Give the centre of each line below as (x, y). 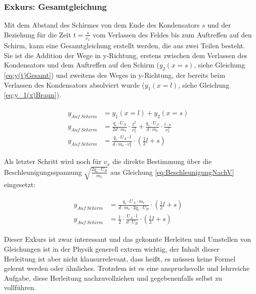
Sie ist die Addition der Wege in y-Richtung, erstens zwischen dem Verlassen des (126, 55)
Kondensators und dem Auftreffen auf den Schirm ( (82, 65)
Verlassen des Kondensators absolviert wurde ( (74, 84)
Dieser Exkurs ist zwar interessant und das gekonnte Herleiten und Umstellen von (128, 239)
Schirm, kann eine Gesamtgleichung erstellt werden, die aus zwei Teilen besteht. (125, 46)
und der (219, 25)
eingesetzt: (20, 184)
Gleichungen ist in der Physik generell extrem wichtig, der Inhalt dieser (112, 248)
